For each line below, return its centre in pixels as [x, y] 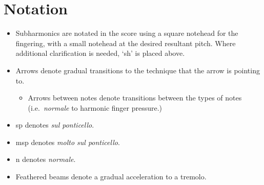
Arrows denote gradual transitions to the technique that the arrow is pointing [138, 70]
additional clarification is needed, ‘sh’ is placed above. [100, 53]
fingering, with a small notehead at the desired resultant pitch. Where [126, 43]
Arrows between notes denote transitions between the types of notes [135, 98]
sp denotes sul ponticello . [55, 125]
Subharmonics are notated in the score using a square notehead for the [127, 33]
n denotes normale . [46, 159]
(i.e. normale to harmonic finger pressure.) [95, 107]
